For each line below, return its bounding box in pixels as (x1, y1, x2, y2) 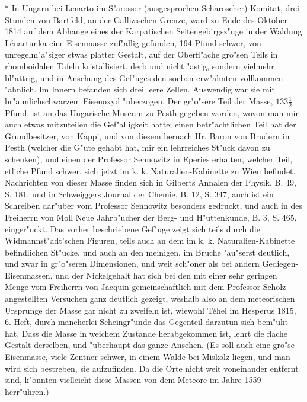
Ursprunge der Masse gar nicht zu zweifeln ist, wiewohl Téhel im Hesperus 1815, (5, 304, 296, 316)
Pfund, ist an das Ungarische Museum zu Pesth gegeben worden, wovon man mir (5, 106, 299, 119)
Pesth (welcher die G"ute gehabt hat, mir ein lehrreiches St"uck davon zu (5, 141, 270, 154)
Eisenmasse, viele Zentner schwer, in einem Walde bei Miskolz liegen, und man (5, 350, 290, 363)
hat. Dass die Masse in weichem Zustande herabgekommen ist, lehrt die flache (5, 327, 288, 339)
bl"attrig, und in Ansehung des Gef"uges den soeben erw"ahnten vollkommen (5, 71, 283, 84)
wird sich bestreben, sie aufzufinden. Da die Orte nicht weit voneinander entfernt (5, 362, 299, 374)
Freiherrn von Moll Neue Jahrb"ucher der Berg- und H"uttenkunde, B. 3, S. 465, (5, 210, 297, 223)
